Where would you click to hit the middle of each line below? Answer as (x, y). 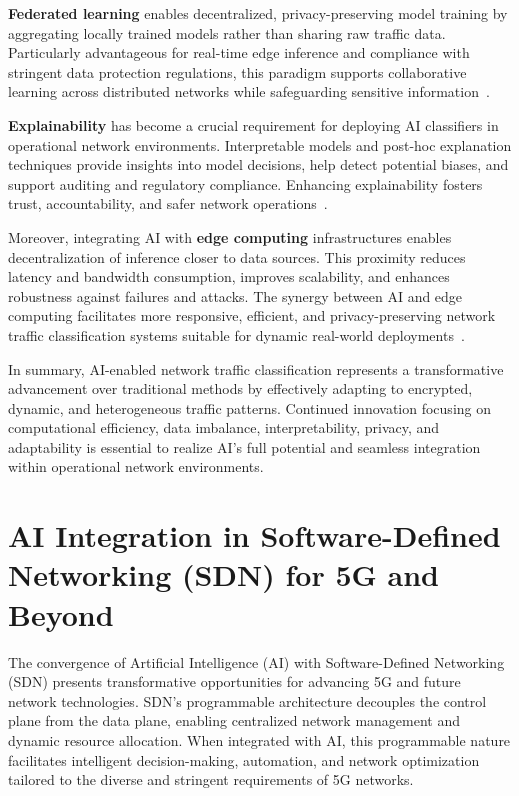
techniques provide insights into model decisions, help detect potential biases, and (258, 164)
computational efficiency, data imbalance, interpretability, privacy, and (224, 427)
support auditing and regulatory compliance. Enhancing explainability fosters (245, 183)
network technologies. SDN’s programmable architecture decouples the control (247, 700)
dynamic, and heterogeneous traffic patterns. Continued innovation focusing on (249, 407)
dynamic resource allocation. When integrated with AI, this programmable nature (259, 739)
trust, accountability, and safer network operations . (168, 203)
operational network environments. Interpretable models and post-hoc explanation (260, 144)
